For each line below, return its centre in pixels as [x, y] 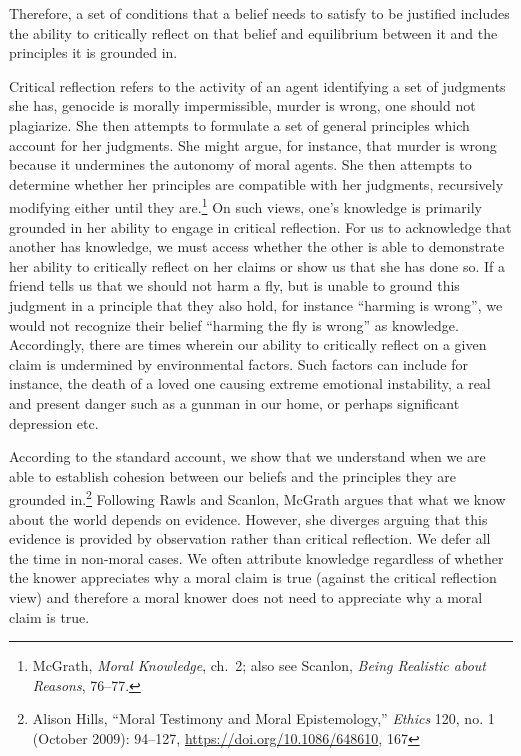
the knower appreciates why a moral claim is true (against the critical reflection [253, 577]
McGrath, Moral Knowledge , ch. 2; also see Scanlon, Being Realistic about [259, 665]
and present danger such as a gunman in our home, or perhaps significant [234, 402]
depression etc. [54, 422]
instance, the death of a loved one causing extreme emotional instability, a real [250, 383]
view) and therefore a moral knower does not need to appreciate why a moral [246, 596]
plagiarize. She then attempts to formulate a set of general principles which [239, 124]
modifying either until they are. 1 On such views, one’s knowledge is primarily [246, 205]
